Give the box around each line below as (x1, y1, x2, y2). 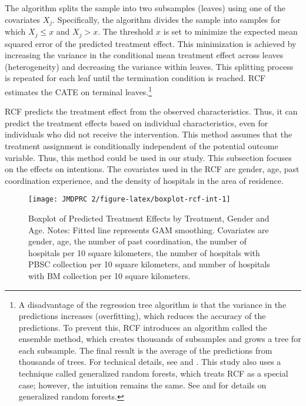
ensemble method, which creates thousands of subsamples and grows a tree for (18, 333, 301, 345)
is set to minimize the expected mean (163, 25, 298, 38)
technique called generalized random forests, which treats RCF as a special (18, 367, 288, 380)
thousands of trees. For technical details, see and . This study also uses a (18, 355, 281, 368)
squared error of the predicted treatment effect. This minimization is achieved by (5, 37, 297, 49)
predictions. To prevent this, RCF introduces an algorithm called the (18, 321, 267, 333)
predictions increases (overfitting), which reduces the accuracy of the (18, 310, 266, 322)
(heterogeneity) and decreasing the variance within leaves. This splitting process (5, 60, 294, 72)
